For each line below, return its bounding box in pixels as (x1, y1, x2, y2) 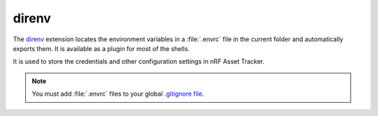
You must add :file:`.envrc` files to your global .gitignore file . (31, 89, 204, 98)
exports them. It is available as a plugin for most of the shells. (13, 44, 190, 52)
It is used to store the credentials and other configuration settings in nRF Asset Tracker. (13, 57, 265, 66)
